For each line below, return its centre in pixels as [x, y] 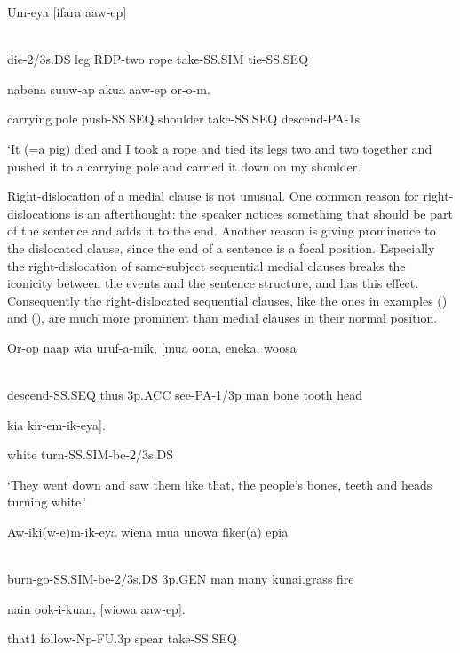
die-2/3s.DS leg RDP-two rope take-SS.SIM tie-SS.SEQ [158, 59]
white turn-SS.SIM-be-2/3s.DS [91, 454]
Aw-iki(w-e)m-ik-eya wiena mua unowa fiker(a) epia [148, 532]
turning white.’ [47, 502]
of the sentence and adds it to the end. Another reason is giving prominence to [222, 231]
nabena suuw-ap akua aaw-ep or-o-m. [109, 88]
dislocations [39, 213]
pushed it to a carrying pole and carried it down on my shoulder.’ [185, 166]
